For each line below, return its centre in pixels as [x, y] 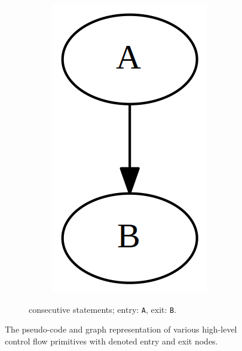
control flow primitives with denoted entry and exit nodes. [111, 341]
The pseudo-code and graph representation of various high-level [121, 329]
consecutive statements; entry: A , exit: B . [103, 309]
